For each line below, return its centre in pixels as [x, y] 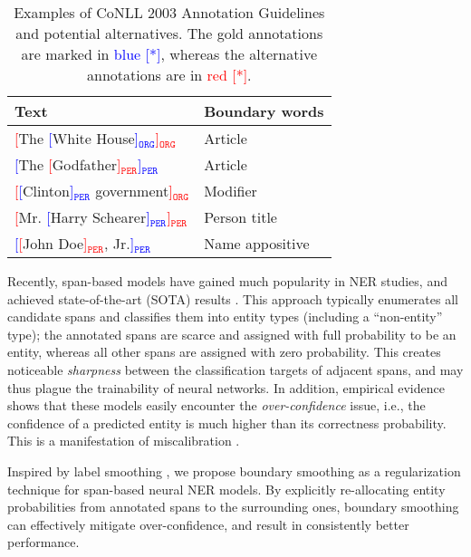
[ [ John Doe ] [51, 243]
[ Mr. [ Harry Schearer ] [82, 217]
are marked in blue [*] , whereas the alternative [169, 54]
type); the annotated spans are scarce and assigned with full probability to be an [232, 334]
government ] [134, 191]
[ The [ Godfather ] [68, 164]
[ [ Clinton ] [44, 191]
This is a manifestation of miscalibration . [124, 441]
